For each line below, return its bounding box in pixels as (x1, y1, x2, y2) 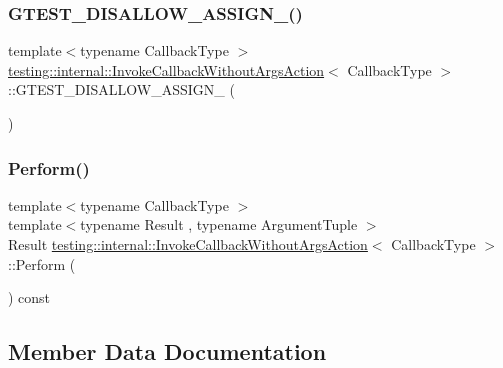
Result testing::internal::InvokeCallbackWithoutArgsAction (8, 234, 368, 254)
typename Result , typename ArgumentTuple (80, 214, 358, 235)
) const (8, 287, 51, 308)
